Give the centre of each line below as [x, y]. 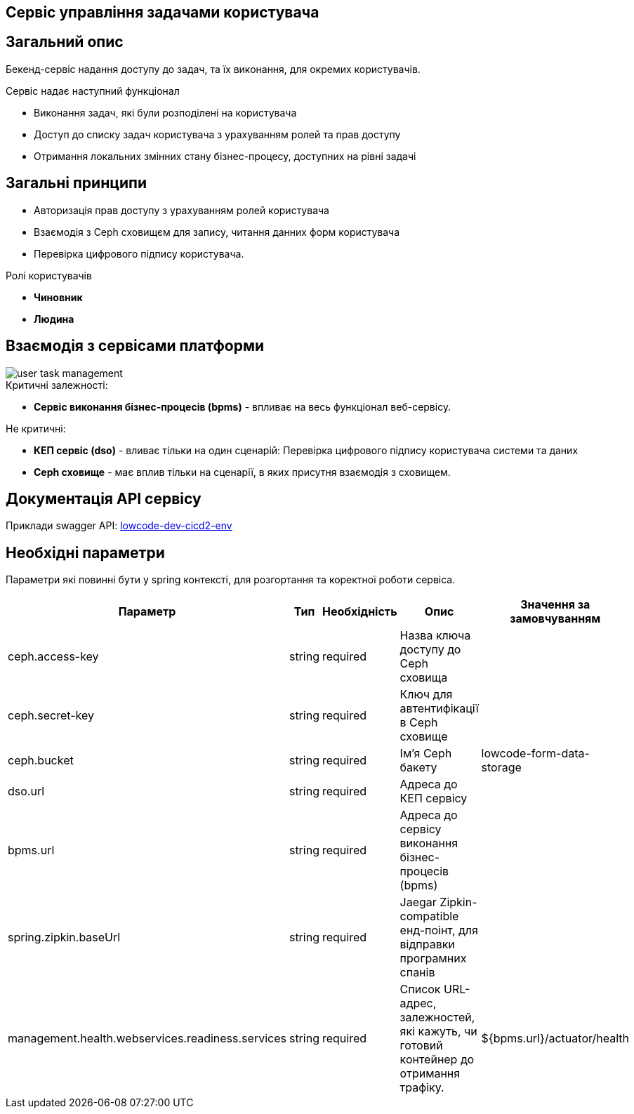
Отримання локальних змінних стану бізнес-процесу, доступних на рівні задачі [225, 156]
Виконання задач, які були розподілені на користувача [165, 112]
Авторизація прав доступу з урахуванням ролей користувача [181, 210]
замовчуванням [555, 619]
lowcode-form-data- [535, 754]
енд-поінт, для [439, 930]
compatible [429, 916]
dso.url [26, 791]
